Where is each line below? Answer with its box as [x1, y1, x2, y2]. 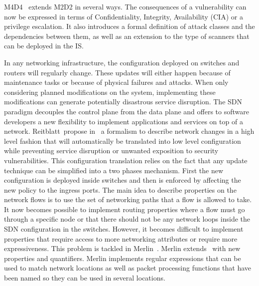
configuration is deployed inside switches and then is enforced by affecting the [4, 175, 241, 185]
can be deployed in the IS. [4, 40, 84, 51]
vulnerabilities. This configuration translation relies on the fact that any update [4, 155, 248, 165]
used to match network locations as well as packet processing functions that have [4, 263, 252, 273]
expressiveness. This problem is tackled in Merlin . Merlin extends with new [4, 243, 241, 254]
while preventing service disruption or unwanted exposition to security [4, 145, 219, 156]
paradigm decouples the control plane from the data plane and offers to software [4, 106, 249, 116]
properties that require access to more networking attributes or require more [4, 233, 238, 244]
